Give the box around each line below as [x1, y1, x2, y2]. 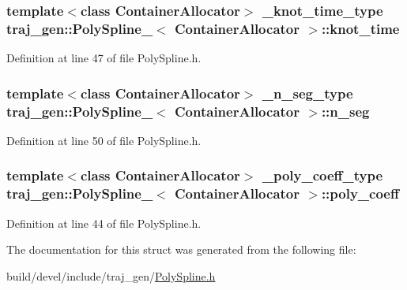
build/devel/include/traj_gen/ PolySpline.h [6, 267, 216, 284]
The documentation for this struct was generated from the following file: [6, 241, 356, 258]
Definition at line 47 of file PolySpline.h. [6, 50, 202, 66]
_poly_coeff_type [262, 165, 383, 185]
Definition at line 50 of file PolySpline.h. [6, 132, 202, 148]
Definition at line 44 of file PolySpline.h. [6, 214, 202, 231]
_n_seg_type [262, 83, 353, 102]
